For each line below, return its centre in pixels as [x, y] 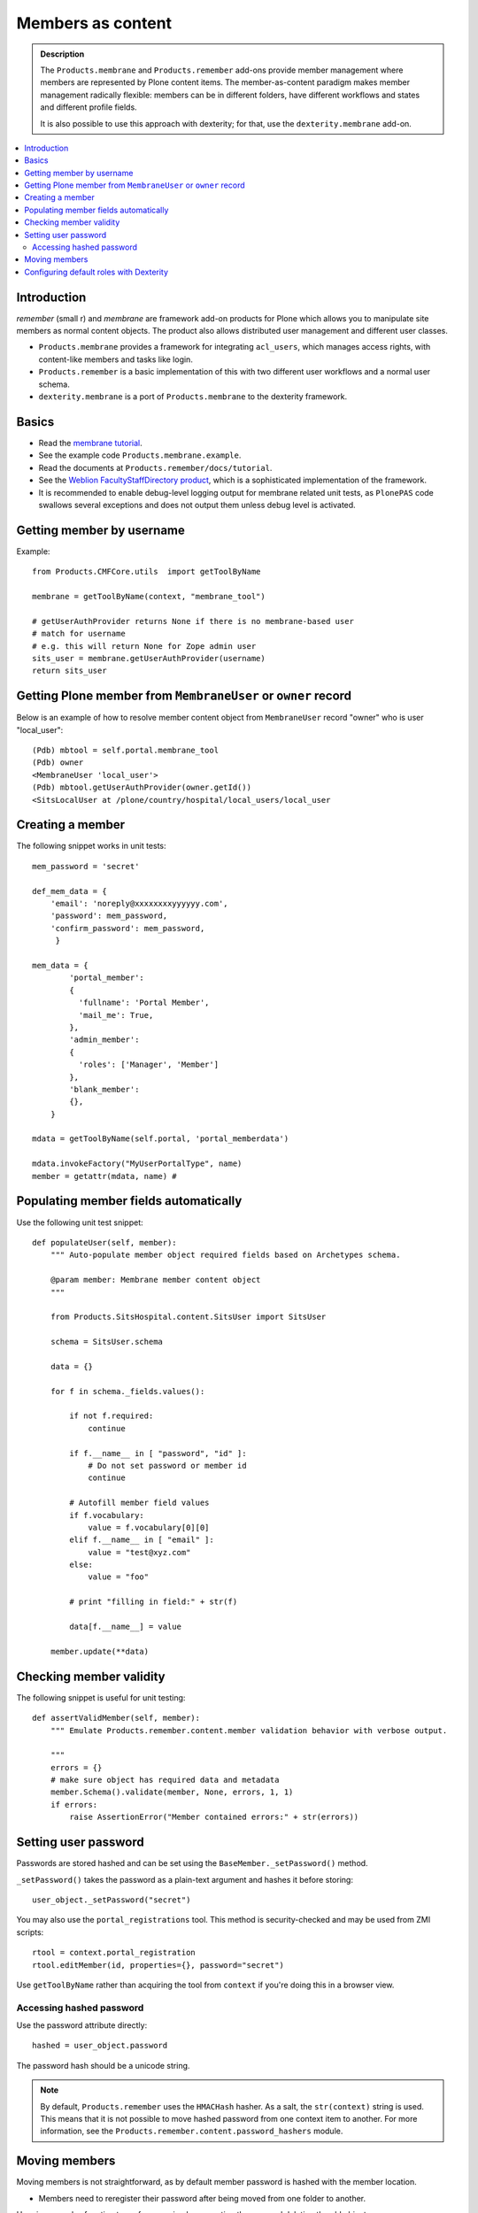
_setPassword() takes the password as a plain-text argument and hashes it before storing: [185, 1879]
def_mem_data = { [69, 891]
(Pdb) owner [58, 763]
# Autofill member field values [139, 1503]
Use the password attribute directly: [82, 2025]
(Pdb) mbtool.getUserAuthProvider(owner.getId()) [142, 787]
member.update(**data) [100, 1651]
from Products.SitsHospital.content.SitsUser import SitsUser [188, 1317]
